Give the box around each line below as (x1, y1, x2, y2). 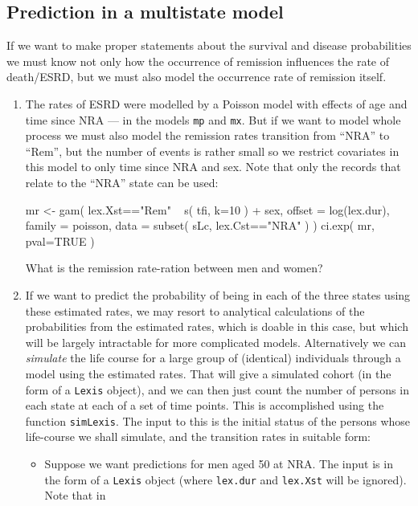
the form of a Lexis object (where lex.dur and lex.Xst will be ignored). (44, 471, 407, 488)
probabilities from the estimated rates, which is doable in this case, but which (25, 318, 408, 335)
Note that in (44, 487, 106, 504)
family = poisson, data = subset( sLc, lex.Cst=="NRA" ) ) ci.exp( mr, (25, 217, 375, 234)
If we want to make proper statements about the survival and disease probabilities (6, 37, 412, 54)
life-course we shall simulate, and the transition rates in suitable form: (25, 428, 371, 445)
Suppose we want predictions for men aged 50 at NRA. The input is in (44, 455, 393, 472)
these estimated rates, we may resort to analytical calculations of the (25, 302, 365, 319)
